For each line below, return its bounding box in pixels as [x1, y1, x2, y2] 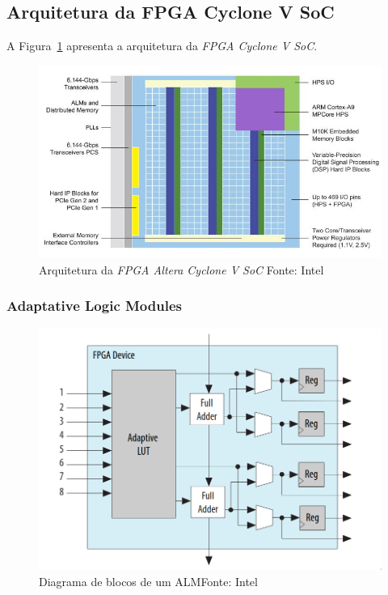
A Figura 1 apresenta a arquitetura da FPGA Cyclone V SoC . [6, 37, 318, 54]
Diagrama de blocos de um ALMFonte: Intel [39, 572, 258, 589]
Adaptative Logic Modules [6, 295, 182, 316]
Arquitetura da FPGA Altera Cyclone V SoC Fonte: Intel [39, 261, 324, 278]
